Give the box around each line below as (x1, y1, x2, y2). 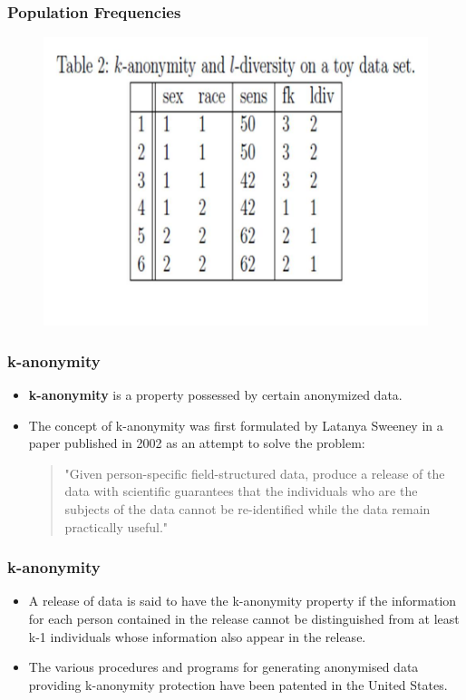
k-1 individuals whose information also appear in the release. (28, 627, 366, 646)
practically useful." (64, 517, 169, 536)
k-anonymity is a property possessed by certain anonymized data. (28, 385, 403, 404)
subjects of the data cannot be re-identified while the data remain (64, 500, 431, 518)
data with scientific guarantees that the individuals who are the (64, 481, 418, 501)
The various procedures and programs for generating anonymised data (28, 657, 419, 676)
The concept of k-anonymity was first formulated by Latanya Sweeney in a (28, 415, 443, 434)
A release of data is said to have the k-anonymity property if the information (28, 591, 457, 610)
